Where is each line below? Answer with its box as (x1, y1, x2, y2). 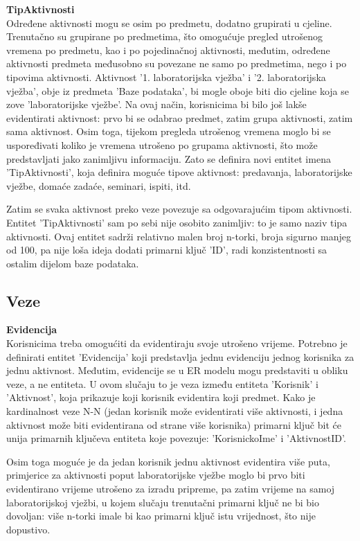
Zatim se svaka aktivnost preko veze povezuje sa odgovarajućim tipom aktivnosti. (6, 202, 352, 216)
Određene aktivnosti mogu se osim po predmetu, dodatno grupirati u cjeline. (6, 15, 332, 30)
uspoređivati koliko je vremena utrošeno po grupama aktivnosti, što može (6, 137, 318, 152)
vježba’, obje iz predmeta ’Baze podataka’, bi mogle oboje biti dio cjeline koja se (6, 83, 349, 98)
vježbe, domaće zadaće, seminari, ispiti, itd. (6, 178, 191, 193)
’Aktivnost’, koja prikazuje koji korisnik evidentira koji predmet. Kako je (6, 390, 316, 405)
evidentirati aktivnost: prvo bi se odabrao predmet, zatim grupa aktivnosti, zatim (6, 110, 353, 125)
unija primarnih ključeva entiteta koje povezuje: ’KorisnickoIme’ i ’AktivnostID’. (6, 431, 346, 445)
